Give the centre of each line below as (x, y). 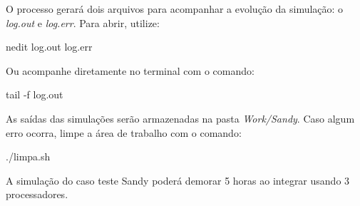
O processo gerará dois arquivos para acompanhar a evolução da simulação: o (175, 9)
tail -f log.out (35, 94)
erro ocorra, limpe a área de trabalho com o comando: (124, 132)
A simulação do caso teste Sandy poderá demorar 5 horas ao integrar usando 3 (178, 180)
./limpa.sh (28, 156)
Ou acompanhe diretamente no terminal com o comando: (130, 70)
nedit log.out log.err (49, 47)
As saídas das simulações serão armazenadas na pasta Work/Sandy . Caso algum (180, 118)
